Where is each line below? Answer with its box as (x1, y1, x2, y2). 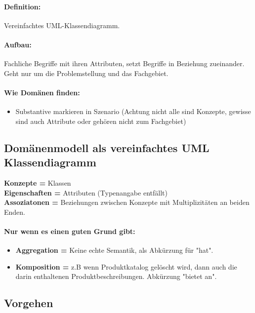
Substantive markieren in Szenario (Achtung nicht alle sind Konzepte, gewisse (15, 106, 251, 117)
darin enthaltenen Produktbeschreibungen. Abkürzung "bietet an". (15, 271, 217, 281)
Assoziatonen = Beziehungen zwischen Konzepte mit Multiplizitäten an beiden (4, 197, 250, 207)
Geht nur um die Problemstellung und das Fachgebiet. (4, 68, 169, 78)
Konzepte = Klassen (4, 177, 71, 188)
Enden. (4, 206, 25, 217)
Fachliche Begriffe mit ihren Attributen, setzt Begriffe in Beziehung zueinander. (4, 58, 245, 69)
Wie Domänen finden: (4, 87, 80, 97)
